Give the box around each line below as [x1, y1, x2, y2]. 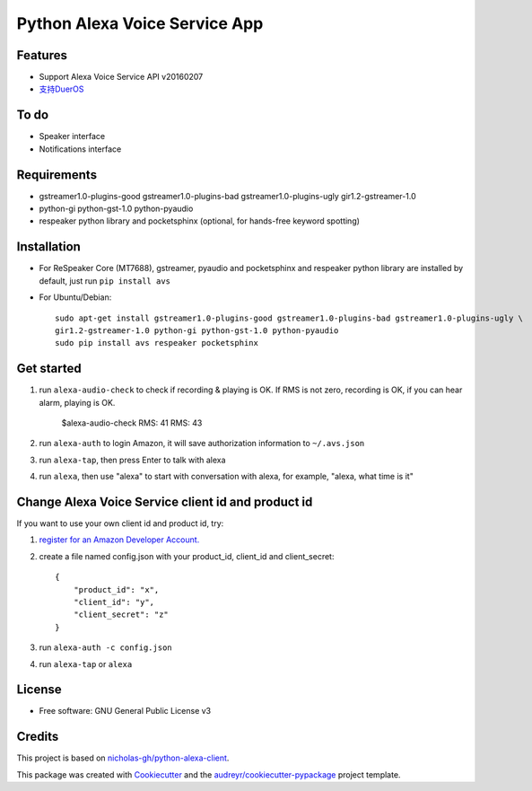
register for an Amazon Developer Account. [39, 534, 200, 545]
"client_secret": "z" [73, 610, 170, 620]
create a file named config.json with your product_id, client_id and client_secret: [39, 550, 335, 561]
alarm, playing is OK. [39, 397, 116, 408]
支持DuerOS [39, 83, 84, 94]
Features [16, 48, 67, 63]
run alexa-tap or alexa [39, 658, 133, 669]
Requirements [16, 167, 98, 182]
